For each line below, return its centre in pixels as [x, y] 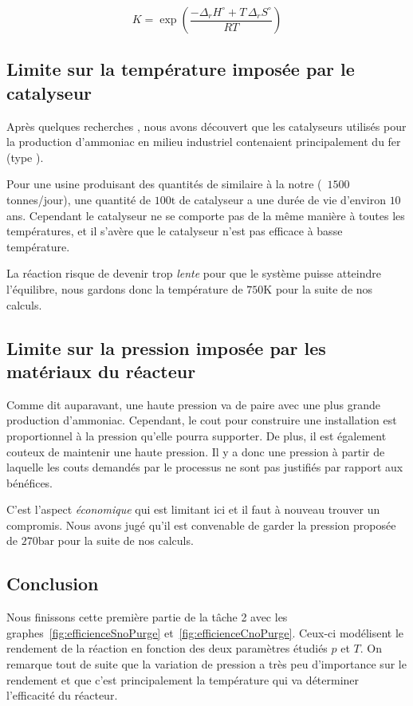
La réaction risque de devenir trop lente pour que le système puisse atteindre [194, 273]
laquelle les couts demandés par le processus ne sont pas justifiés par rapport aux [205, 467]
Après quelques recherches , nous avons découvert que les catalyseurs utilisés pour [206, 126]
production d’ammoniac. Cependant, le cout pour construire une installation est [202, 420]
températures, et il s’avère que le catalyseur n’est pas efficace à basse [175, 231]
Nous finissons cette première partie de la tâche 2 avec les [147, 617]
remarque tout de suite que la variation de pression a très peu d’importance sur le [206, 664]
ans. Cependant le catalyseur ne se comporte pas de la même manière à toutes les [206, 215]
